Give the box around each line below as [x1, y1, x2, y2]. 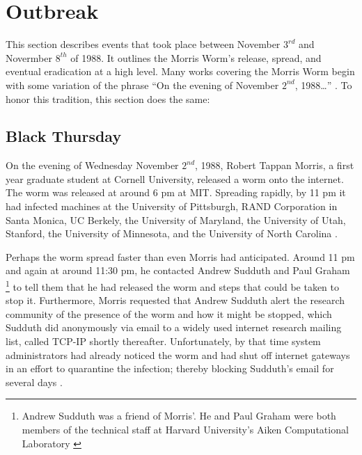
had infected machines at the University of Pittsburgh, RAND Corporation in [6, 199, 338, 214]
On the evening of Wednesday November [6, 158, 179, 173]
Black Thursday [6, 125, 122, 147]
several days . [6, 374, 63, 389]
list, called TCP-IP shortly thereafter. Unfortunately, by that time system [6, 334, 321, 349]
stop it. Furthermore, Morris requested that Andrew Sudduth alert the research [6, 293, 345, 308]
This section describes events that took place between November [6, 37, 281, 51]
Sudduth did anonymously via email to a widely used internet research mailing [6, 320, 342, 335]
